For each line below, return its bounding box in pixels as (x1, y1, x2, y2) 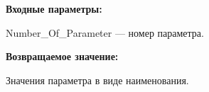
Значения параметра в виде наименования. (6, 72, 189, 87)
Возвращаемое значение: (6, 49, 119, 64)
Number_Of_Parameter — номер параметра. (6, 25, 204, 40)
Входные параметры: (6, 1, 102, 16)
